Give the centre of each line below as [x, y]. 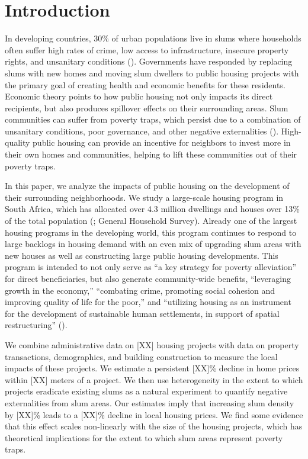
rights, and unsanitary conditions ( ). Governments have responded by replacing [149, 61]
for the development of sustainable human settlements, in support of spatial [142, 313]
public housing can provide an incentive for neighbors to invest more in [162, 142]
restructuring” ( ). [36, 325]
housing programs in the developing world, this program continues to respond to [151, 232]
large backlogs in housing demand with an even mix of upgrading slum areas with [153, 244]
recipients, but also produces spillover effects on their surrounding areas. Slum [147, 107]
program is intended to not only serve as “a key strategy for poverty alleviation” [151, 267]
